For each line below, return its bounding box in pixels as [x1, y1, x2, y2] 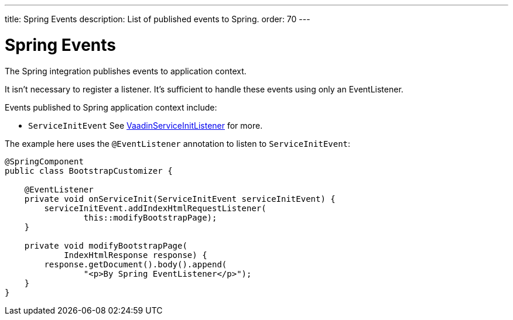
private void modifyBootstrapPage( [24, 240, 187, 250]
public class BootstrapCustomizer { [5, 166, 173, 176]
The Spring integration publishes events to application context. [5, 66, 247, 76]
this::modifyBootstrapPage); [83, 212, 217, 222]
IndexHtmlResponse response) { [64, 250, 207, 260]
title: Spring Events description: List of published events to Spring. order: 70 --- [5, 14, 310, 24]
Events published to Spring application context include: [5, 102, 217, 112]
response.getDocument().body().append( [44, 259, 227, 269]
